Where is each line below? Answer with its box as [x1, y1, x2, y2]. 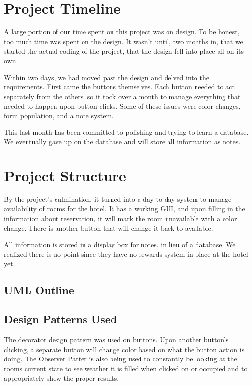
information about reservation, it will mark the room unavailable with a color [4, 213, 237, 223]
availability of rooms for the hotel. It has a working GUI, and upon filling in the [4, 203, 245, 214]
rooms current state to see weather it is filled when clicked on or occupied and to [4, 363, 248, 373]
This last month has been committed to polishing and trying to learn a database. [4, 127, 249, 137]
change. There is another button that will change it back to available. [4, 222, 213, 233]
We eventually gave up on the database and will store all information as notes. [4, 137, 241, 147]
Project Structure [4, 165, 126, 185]
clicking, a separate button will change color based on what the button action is [4, 344, 245, 354]
